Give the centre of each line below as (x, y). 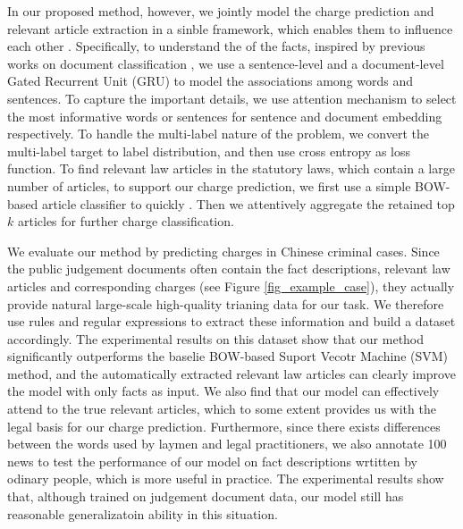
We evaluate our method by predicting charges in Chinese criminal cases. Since (223, 251)
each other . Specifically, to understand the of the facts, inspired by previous (216, 46)
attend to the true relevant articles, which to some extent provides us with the (222, 409)
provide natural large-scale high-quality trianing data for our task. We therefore (226, 303)
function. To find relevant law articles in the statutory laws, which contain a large (231, 168)
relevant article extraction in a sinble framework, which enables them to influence (230, 28)
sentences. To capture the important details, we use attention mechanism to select (232, 98)
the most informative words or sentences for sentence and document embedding (225, 116)
